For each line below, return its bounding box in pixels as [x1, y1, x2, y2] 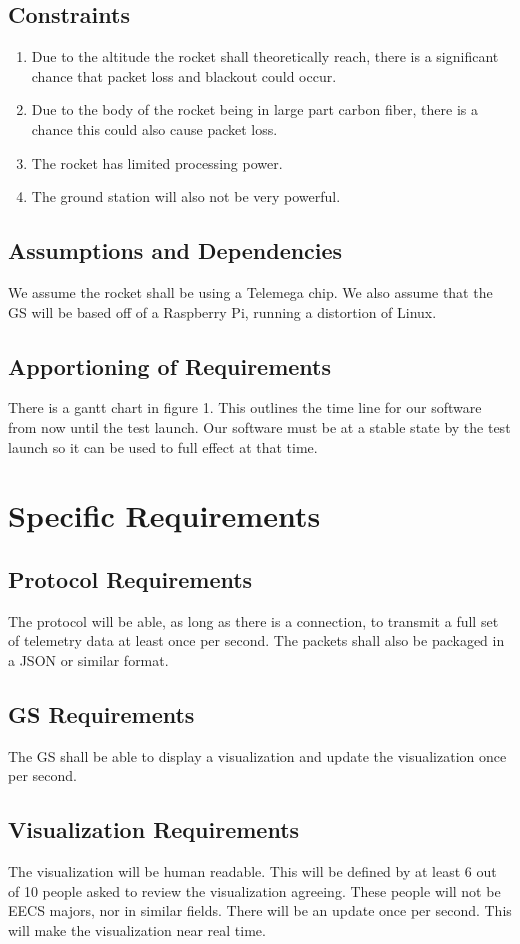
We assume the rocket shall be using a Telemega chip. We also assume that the [8, 281, 493, 302]
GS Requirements [8, 698, 195, 729]
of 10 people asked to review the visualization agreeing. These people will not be [8, 880, 501, 901]
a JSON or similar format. [8, 649, 169, 670]
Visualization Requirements [8, 814, 300, 845]
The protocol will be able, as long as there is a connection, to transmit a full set [8, 610, 499, 631]
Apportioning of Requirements [8, 350, 332, 381]
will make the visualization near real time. [8, 919, 266, 940]
